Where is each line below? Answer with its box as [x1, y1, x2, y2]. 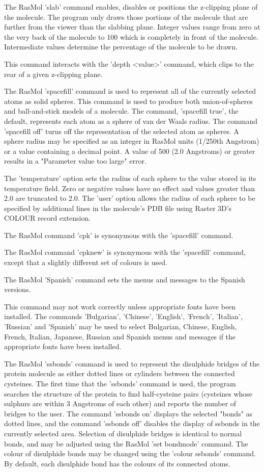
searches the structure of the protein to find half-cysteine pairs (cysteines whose [4, 388, 253, 399]
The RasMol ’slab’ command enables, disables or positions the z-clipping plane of [4, 2, 258, 12]
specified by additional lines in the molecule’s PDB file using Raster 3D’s [4, 202, 232, 213]
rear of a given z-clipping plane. [4, 68, 103, 79]
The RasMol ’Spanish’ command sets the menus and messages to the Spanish [4, 274, 245, 284]
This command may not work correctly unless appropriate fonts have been [4, 301, 236, 311]
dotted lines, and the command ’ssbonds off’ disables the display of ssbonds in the [4, 418, 260, 429]
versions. [4, 284, 31, 295]
